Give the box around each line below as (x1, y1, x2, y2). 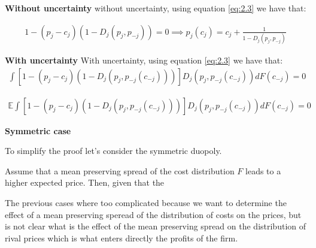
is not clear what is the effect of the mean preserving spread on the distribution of (5, 220, 306, 232)
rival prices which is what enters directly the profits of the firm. (5, 231, 238, 244)
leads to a (245, 164, 281, 177)
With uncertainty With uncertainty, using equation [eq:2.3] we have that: (5, 53, 283, 66)
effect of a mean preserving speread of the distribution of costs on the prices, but (5, 208, 302, 220)
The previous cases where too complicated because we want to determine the (5, 196, 287, 208)
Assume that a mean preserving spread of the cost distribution (5, 164, 235, 177)
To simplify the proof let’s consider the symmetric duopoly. (5, 144, 222, 157)
